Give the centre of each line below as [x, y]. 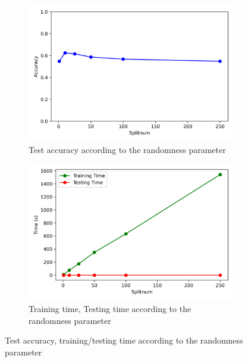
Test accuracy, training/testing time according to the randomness [124, 340]
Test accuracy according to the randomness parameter [127, 149]
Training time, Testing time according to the [110, 308]
